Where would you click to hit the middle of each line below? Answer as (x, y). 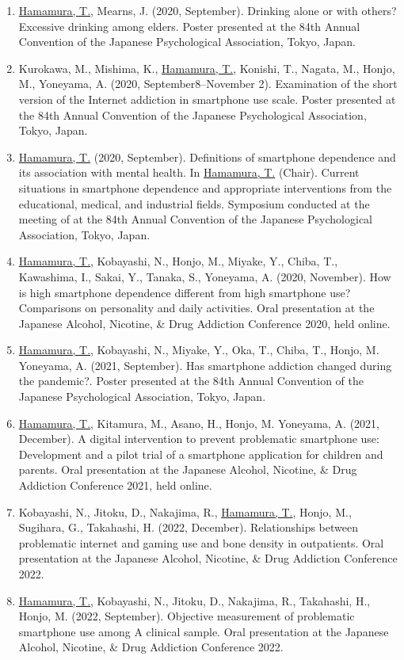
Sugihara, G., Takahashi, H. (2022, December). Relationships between (188, 527)
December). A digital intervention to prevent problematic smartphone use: (199, 439)
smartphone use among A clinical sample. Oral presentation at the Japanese (204, 631)
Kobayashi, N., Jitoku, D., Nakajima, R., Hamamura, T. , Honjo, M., (185, 511)
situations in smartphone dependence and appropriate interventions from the (205, 187)
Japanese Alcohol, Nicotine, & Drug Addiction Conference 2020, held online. (204, 323)
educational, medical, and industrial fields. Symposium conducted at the (194, 203)
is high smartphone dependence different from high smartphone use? (185, 292)
